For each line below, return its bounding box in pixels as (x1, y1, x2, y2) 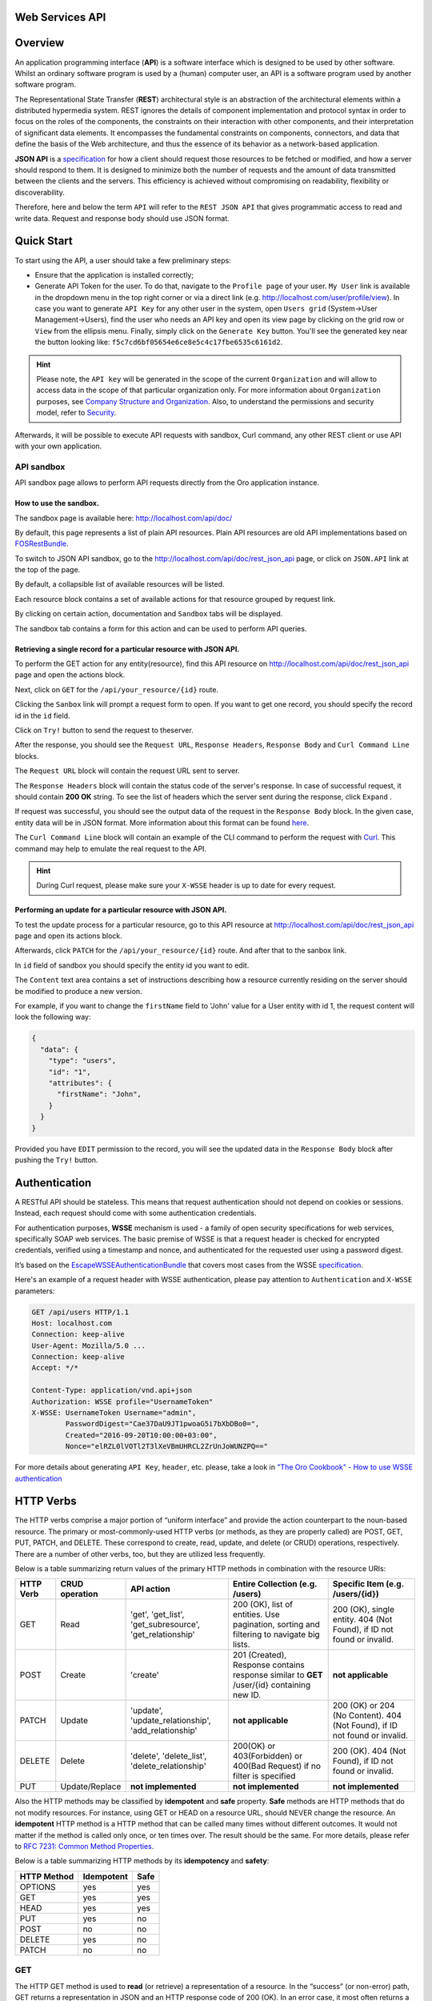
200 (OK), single (332, 1604, 395, 1615)
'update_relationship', (130, 1715, 211, 1726)
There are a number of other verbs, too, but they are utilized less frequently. (14, 1549, 266, 1558)
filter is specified (232, 1770, 296, 1782)
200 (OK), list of (232, 1599, 294, 1610)
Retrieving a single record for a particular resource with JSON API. (14, 644, 240, 654)
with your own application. (14, 441, 102, 451)
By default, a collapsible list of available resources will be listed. (14, 579, 225, 589)
